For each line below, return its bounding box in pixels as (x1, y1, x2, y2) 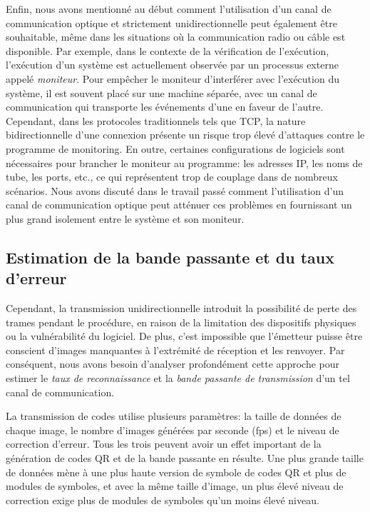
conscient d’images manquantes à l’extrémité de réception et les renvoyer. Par (6, 342, 345, 357)
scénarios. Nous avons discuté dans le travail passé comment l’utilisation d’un (6, 183, 344, 198)
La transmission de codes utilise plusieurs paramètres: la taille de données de (6, 408, 341, 423)
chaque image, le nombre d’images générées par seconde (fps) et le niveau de (6, 422, 339, 437)
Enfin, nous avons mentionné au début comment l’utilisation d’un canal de (6, 1, 332, 16)
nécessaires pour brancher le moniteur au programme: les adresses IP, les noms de (6, 155, 363, 170)
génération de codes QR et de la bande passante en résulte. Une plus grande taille (6, 451, 364, 466)
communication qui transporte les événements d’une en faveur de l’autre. (6, 99, 324, 114)
